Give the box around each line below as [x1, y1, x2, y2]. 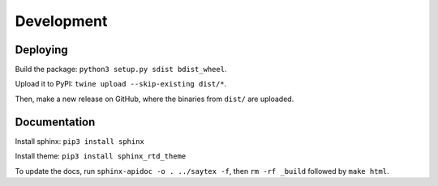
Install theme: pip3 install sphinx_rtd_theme [15, 151, 187, 161]
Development [15, 12, 108, 30]
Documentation [15, 115, 96, 129]
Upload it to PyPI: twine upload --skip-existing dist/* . [15, 79, 227, 89]
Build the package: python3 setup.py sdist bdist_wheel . [15, 65, 227, 74]
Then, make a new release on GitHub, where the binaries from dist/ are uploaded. [15, 94, 294, 104]
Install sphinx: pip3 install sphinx [15, 136, 145, 146]
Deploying [15, 43, 68, 57]
